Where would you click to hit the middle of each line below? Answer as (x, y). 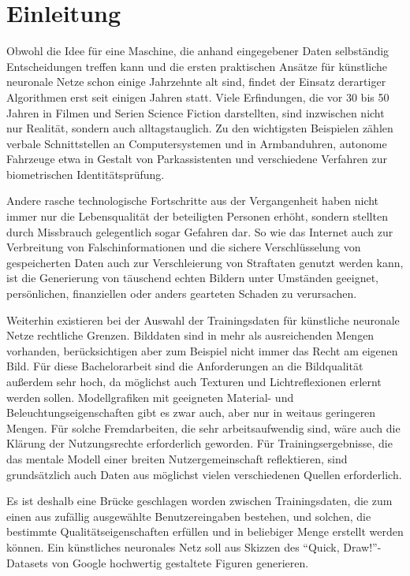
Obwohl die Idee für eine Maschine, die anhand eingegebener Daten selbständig (198, 51)
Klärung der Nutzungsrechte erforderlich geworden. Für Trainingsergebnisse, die (199, 443)
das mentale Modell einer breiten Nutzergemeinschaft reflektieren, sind (177, 458)
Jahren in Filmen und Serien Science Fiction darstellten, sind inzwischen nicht (196, 112)
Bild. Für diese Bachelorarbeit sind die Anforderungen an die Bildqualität (185, 366)
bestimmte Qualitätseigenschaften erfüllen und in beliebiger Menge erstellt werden (205, 531)
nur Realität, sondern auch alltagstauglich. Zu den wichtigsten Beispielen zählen (200, 128)
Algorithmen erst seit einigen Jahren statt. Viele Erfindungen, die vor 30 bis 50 (198, 97)
